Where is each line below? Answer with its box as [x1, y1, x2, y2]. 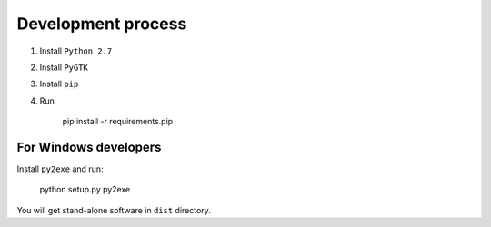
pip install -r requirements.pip [62, 116, 174, 127]
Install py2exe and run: [16, 163, 104, 174]
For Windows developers [16, 139, 162, 154]
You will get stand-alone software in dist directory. [16, 204, 211, 215]
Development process [16, 14, 187, 34]
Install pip [39, 78, 79, 90]
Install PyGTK [39, 62, 88, 73]
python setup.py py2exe [39, 184, 131, 195]
